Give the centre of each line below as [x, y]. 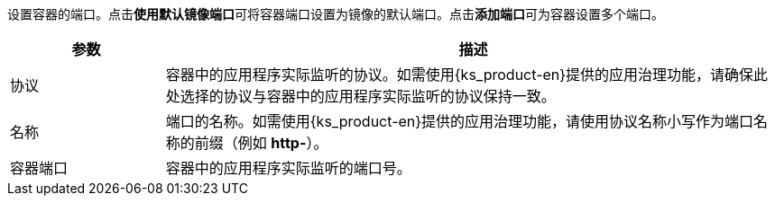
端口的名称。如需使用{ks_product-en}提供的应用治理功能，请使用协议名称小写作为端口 [460, 121]
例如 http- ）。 [283, 143]
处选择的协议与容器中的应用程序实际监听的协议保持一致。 [360, 96]
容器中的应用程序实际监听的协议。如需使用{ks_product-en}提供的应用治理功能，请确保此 [467, 75]
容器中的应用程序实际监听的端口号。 [288, 168]
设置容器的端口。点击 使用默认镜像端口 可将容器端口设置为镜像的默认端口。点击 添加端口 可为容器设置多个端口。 [336, 14]
